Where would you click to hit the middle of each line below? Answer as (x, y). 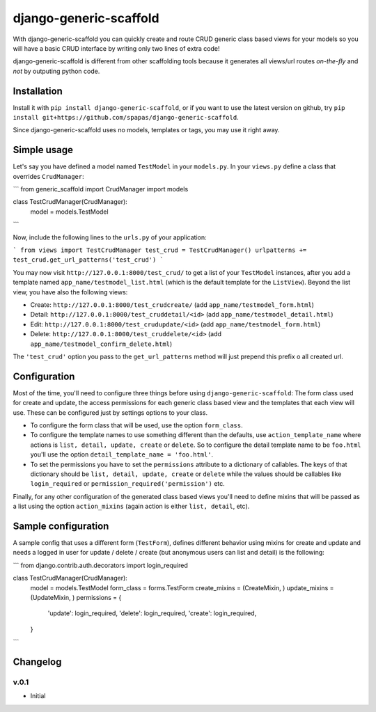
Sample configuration (61, 526)
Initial (38, 696)
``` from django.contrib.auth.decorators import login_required (100, 565)
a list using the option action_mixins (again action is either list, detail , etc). (131, 506)
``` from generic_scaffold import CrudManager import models (101, 189)
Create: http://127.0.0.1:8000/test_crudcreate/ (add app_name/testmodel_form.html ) (172, 305)
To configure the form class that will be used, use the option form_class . (136, 425)
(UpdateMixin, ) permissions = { (76, 598)
